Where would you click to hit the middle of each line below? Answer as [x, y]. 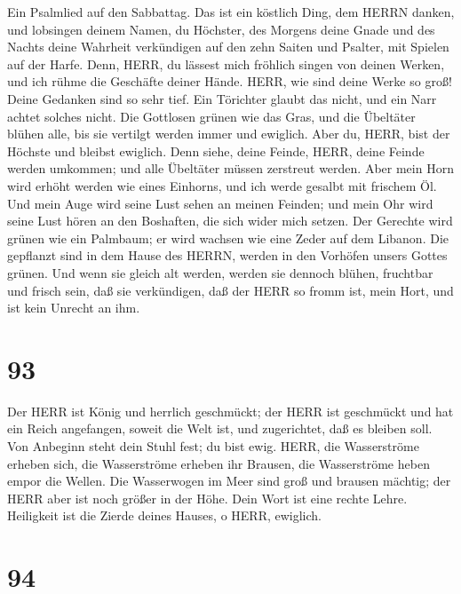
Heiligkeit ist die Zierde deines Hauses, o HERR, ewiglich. [165, 515]
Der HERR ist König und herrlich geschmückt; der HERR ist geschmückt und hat [230, 411]
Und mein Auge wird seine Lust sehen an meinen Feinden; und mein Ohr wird [220, 203]
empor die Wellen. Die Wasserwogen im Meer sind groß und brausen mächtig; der [229, 481]
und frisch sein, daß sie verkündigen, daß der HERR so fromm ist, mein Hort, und [230, 290]
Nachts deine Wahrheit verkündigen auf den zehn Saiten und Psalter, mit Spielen [228, 47]
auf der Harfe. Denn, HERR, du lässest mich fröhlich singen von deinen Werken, [226, 63]
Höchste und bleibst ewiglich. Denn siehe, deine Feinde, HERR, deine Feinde [216, 150]
